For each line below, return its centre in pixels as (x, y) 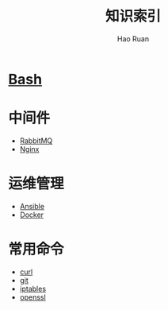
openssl (32, 297)
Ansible (32, 206)
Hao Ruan (133, 39)
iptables (32, 289)
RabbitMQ (36, 141)
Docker (32, 215)
